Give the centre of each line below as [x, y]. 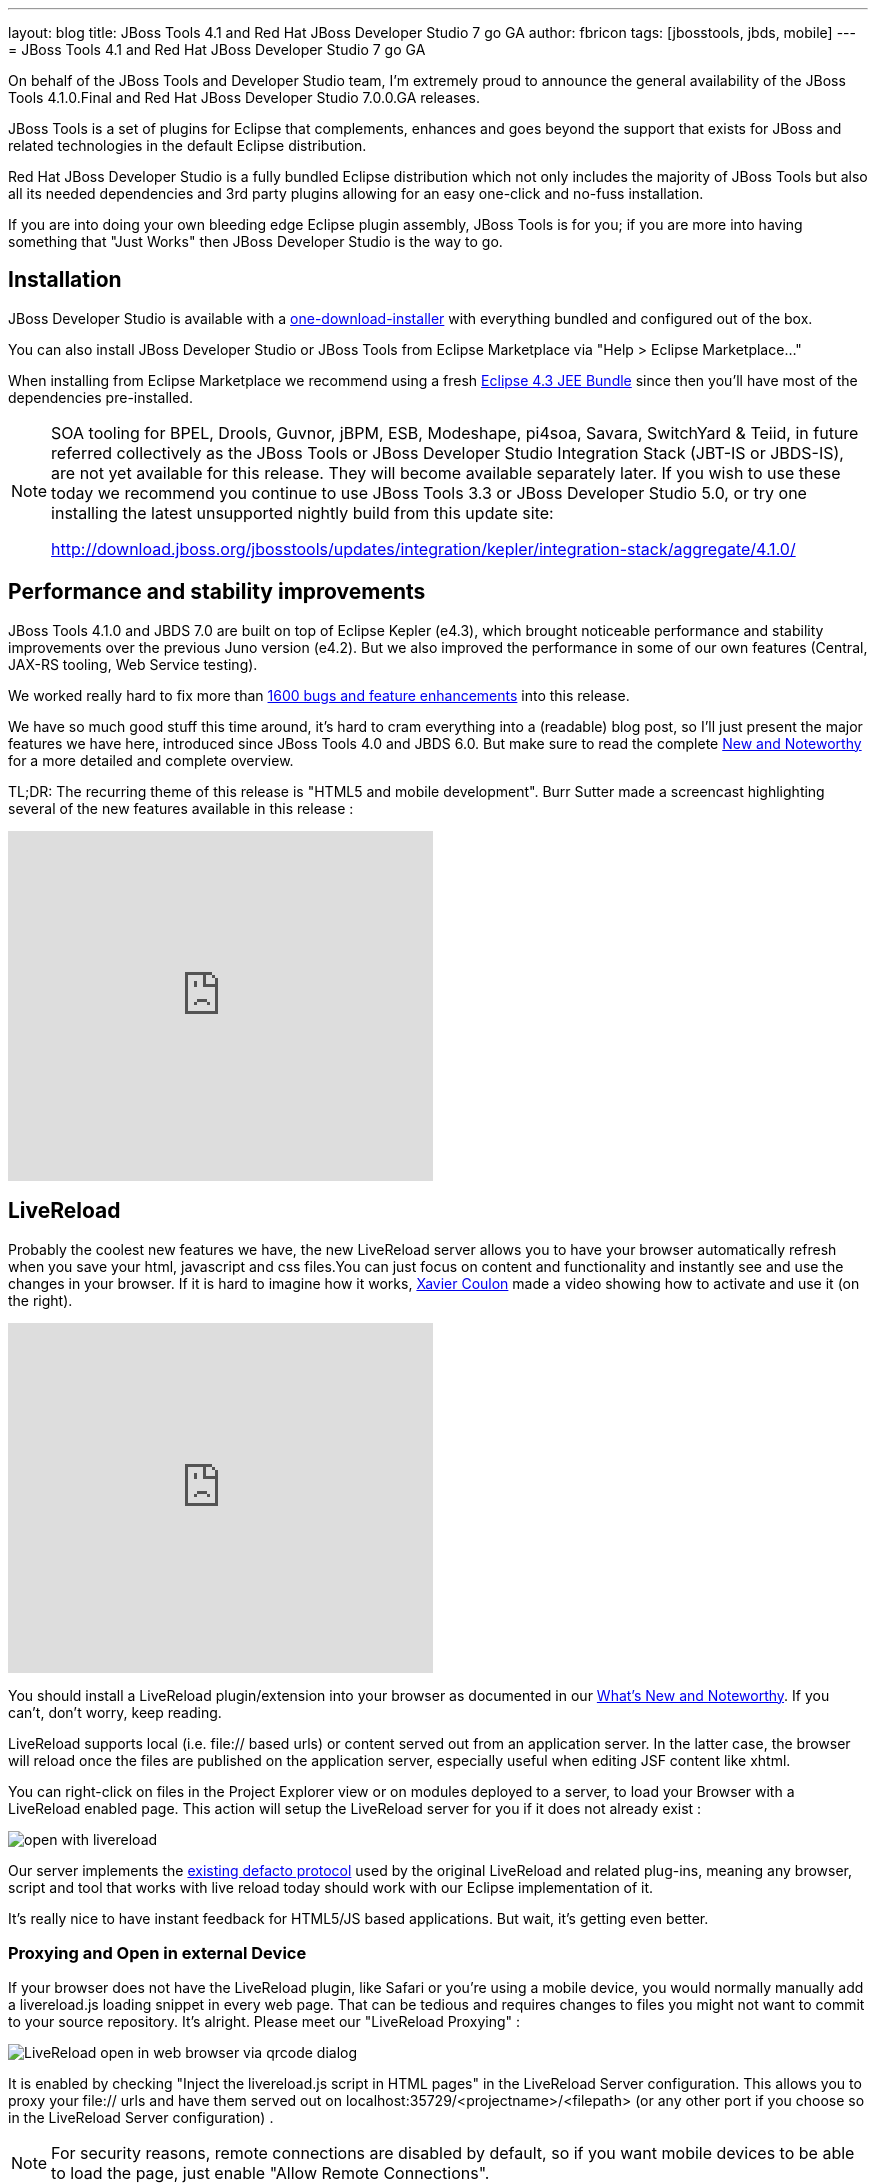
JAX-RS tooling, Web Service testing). [133, 664]
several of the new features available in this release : [181, 808]
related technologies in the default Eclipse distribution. [187, 145]
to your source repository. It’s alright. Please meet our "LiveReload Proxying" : [264, 2022]
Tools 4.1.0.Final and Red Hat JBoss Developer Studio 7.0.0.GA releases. [244, 97]
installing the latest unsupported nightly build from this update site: [302, 512]
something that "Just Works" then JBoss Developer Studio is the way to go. [255, 241]
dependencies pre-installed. [100, 397]
